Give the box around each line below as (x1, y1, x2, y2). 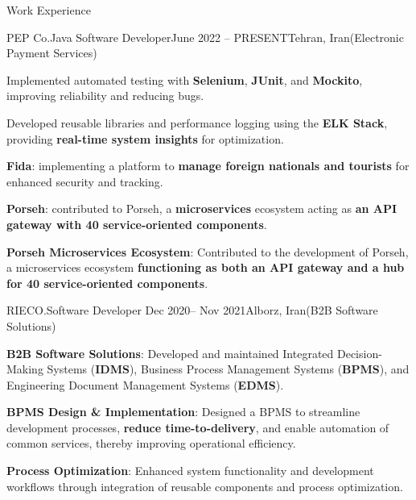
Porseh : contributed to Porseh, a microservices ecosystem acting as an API (6, 200, 397, 217)
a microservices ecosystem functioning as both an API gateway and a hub (6, 259, 405, 276)
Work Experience (6, 2, 91, 18)
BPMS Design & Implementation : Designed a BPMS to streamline (6, 403, 360, 420)
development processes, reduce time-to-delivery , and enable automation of (6, 419, 389, 435)
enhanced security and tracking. (6, 173, 163, 190)
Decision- (336, 344, 382, 361)
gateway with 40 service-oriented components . (6, 215, 267, 232)
